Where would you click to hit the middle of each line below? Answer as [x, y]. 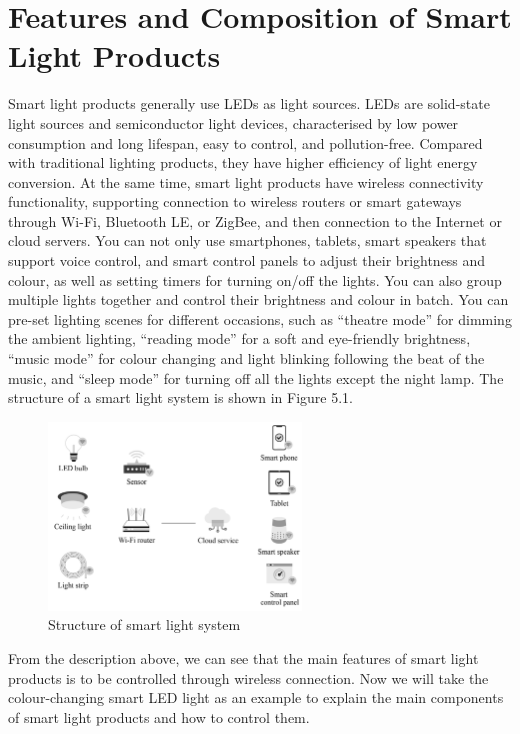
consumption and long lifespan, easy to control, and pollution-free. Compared [245, 142]
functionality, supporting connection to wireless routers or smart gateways [235, 201]
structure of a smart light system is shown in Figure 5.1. [180, 397]
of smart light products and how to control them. [159, 716]
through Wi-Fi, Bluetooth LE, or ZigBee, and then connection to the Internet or [255, 220]
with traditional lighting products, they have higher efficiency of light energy [243, 162]
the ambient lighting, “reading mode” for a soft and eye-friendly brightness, [239, 338]
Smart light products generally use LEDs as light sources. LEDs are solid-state [249, 103]
